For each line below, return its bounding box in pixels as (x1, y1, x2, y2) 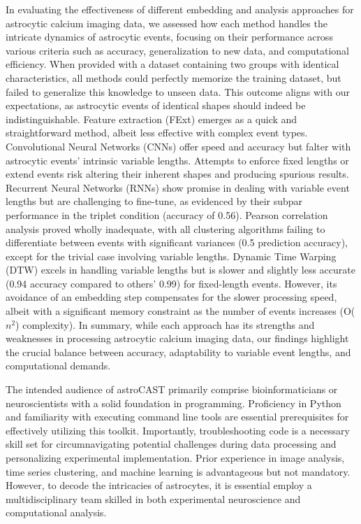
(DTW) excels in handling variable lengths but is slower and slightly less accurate (6, 262, 355, 277)
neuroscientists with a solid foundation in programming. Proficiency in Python (6, 395, 341, 410)
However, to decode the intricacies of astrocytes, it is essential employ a (6, 478, 312, 493)
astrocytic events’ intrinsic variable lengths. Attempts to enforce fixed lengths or (6, 153, 349, 167)
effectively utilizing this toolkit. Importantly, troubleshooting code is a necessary (6, 423, 350, 437)
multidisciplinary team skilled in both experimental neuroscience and (6, 491, 301, 506)
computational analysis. (6, 505, 107, 520)
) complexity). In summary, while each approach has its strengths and (15, 317, 315, 332)
